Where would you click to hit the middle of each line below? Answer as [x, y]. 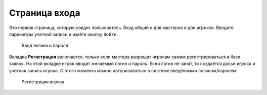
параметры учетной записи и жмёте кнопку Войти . [64, 34]
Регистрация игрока [43, 82]
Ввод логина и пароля [45, 46]
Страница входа [45, 13]
